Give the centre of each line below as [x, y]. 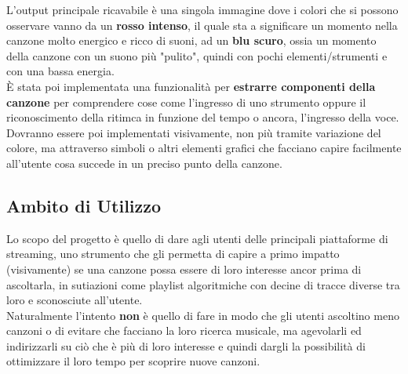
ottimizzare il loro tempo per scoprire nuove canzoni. [133, 361]
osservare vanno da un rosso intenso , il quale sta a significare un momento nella [202, 25]
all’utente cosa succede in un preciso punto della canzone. [144, 163]
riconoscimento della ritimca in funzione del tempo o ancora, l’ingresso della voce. [203, 117]
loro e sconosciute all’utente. [75, 300]
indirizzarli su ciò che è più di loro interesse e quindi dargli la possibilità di [186, 345]
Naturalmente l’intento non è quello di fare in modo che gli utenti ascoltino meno [203, 315]
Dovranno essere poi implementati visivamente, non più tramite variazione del [194, 132]
